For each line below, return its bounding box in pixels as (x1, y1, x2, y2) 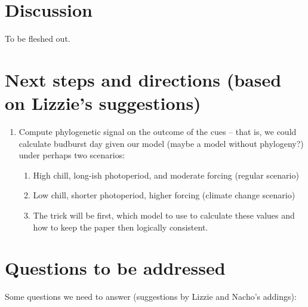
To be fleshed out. (5, 32, 70, 45)
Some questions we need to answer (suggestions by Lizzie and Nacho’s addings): (5, 290, 297, 303)
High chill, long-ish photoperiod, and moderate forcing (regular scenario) (33, 168, 299, 181)
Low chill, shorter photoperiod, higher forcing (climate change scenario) (33, 189, 295, 201)
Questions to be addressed (5, 256, 226, 280)
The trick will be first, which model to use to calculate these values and (33, 209, 295, 221)
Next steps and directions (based (5, 67, 282, 91)
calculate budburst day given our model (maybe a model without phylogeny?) (19, 137, 304, 149)
